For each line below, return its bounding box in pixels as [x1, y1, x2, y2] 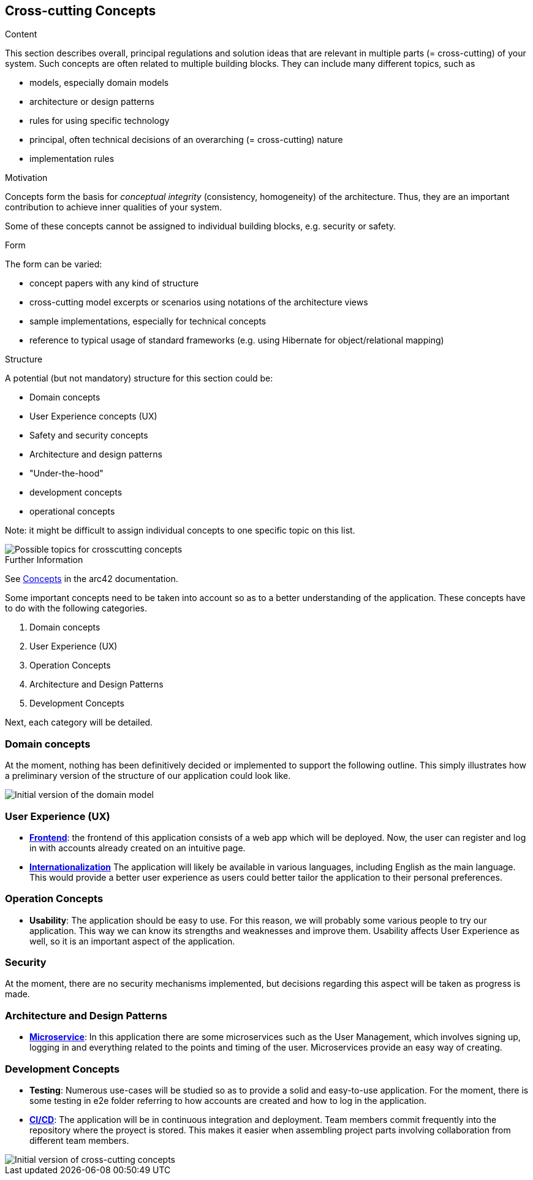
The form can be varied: [5, 259, 102, 270]
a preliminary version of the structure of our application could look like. [5, 770, 291, 781]
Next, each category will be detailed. [5, 717, 153, 728]
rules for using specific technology [29, 115, 170, 126]
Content [5, 29, 37, 40]
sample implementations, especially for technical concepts [29, 316, 266, 327]
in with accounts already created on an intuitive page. [29, 842, 246, 853]
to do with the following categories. [5, 603, 147, 614]
